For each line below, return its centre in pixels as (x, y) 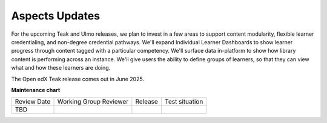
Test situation (184, 102)
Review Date (33, 102)
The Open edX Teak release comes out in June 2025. (78, 79)
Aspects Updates (55, 16)
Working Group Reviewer (93, 102)
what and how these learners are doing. (61, 68)
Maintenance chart (36, 90)
